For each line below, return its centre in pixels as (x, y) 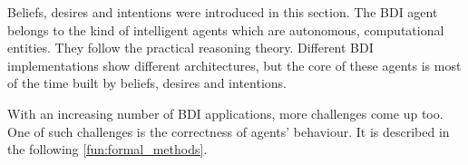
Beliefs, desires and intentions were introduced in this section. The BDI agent (223, 12)
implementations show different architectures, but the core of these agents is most (234, 65)
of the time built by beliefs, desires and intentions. (147, 83)
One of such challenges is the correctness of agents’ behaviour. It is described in (229, 131)
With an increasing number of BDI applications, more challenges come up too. (225, 113)
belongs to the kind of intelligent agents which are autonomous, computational (226, 29)
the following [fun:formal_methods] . (107, 149)
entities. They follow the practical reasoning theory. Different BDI (190, 48)
